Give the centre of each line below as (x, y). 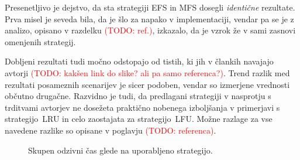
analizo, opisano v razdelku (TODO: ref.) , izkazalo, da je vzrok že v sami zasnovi (150, 30)
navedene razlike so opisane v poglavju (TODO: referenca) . (111, 130)
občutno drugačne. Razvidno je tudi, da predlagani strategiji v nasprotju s (138, 96)
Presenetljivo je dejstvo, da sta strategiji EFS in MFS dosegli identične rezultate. (150, 7)
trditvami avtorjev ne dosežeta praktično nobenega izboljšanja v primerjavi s (142, 107)
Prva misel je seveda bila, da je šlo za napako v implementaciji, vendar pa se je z (149, 18)
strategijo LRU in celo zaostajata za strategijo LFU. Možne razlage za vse (139, 119)
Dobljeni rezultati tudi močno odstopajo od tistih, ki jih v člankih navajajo (139, 61)
